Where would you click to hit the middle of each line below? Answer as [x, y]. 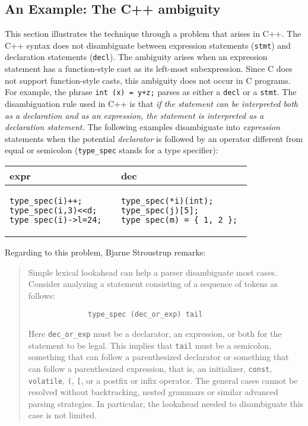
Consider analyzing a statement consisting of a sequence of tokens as [153, 284]
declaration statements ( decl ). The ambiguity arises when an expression [136, 57]
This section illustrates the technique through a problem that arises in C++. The [153, 34]
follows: [42, 295]
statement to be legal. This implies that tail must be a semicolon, [150, 345]
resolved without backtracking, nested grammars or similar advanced [153, 392]
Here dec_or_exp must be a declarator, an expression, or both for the [155, 334]
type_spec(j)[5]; [160, 210]
